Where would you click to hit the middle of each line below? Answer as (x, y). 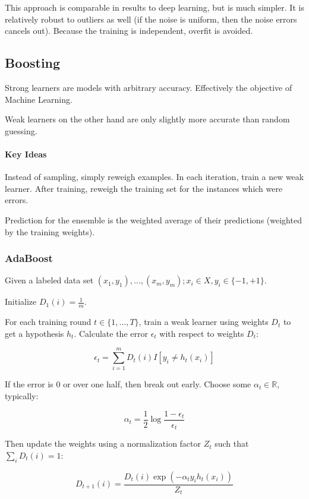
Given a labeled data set (49, 280)
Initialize (21, 301)
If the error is (29, 384)
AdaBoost (29, 258)
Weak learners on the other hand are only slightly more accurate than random (147, 119)
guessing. (21, 130)
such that (232, 443)
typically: (22, 396)
